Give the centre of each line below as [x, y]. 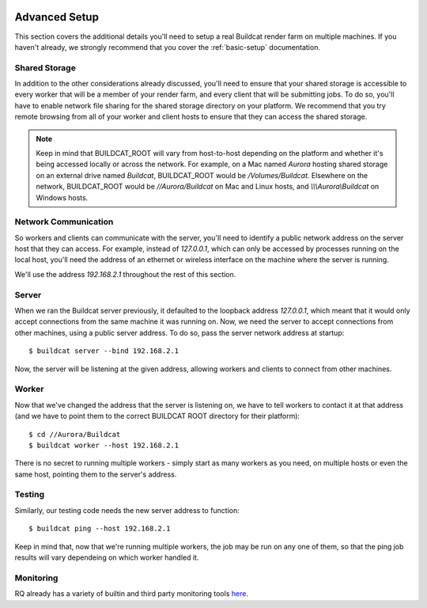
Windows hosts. [62, 197]
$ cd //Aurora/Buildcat [75, 434]
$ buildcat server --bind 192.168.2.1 [104, 351]
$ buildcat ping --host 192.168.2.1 [100, 529]
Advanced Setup [57, 17]
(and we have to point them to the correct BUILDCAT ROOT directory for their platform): [157, 416]
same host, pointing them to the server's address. [96, 474]
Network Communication [64, 222]
